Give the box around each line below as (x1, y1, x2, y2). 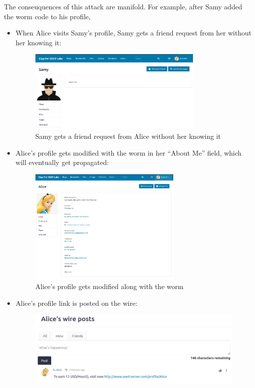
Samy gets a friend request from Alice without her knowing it (35, 131, 221, 141)
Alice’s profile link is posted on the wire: (15, 297, 138, 308)
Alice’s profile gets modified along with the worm (35, 281, 184, 291)
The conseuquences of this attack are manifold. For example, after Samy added (4, 1, 242, 11)
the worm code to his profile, (4, 11, 91, 21)
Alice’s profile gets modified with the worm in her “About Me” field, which (15, 147, 242, 158)
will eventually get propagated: (15, 157, 109, 167)
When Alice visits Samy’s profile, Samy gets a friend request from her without (15, 28, 252, 38)
